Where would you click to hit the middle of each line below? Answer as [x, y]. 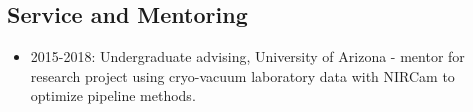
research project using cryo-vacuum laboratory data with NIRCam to [242, 75]
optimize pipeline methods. [113, 95]
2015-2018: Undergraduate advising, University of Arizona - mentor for [247, 56]
